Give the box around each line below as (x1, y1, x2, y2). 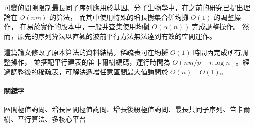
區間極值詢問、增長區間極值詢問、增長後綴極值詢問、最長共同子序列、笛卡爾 (4, 104, 250, 114)
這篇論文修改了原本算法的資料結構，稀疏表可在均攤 (4, 47, 168, 57)
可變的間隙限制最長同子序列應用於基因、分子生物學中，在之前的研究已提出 (4, 2, 243, 12)
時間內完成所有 (193, 47, 241, 57)
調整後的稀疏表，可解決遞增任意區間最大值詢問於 (10, 66, 168, 76)
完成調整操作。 (191, 21, 240, 32)
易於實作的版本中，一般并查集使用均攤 (26, 21, 150, 32)
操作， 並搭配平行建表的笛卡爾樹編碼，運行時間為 (10, 56, 170, 67)
